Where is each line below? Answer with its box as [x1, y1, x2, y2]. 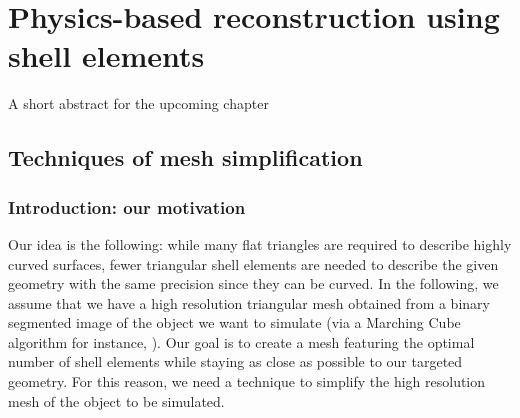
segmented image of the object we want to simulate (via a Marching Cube [8, 312, 461, 333]
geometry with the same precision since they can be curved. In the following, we [8, 273, 499, 294]
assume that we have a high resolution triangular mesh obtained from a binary [8, 292, 490, 313]
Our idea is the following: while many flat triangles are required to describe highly [8, 233, 512, 254]
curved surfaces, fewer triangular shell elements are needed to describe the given [8, 253, 499, 274]
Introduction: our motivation [8, 194, 246, 219]
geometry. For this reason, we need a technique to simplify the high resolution [8, 371, 486, 392]
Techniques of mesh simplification [8, 142, 363, 173]
